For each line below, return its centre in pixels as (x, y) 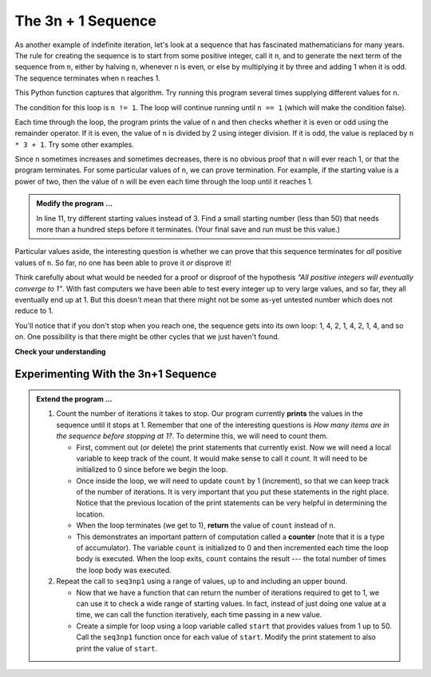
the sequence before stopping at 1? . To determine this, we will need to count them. (192, 436)
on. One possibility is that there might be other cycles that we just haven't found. (147, 337)
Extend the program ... (74, 398)
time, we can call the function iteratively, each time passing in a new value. (199, 615)
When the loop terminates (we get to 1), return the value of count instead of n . (206, 525)
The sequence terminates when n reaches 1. (88, 78)
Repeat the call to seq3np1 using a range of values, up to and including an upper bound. (202, 581)
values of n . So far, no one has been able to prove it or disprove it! (123, 263)
